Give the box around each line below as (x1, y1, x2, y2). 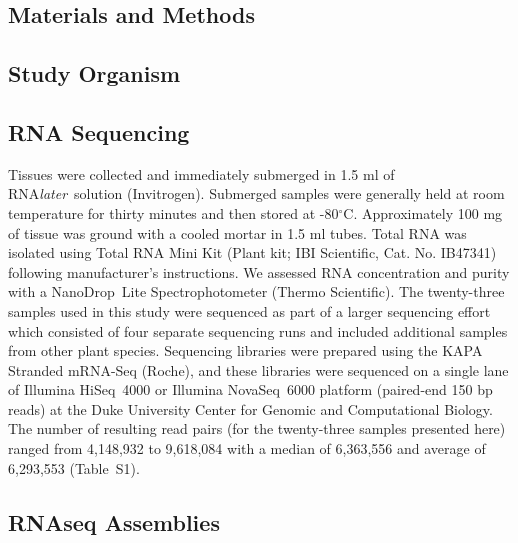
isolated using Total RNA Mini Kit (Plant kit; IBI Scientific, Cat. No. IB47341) (8, 242, 497, 263)
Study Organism (8, 58, 181, 89)
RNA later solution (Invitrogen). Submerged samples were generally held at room (8, 183, 505, 204)
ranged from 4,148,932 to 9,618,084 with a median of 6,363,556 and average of (8, 438, 486, 459)
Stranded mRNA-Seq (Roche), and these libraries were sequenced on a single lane (8, 359, 509, 380)
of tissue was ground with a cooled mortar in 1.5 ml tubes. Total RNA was (8, 222, 467, 243)
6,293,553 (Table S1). (8, 457, 140, 478)
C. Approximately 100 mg (343, 202, 503, 223)
